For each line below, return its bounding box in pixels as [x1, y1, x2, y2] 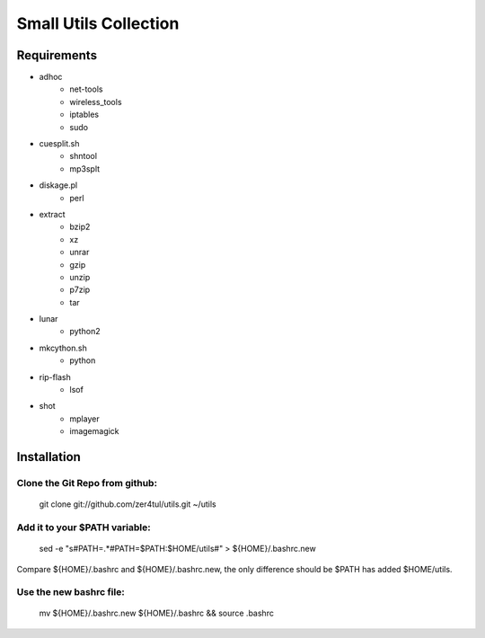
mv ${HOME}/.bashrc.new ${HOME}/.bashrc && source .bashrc [39, 607, 274, 619]
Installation [16, 449, 81, 465]
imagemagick [69, 426, 120, 437]
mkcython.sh [39, 342, 87, 353]
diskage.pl [39, 180, 78, 191]
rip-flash [39, 371, 71, 382]
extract [39, 208, 66, 219]
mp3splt [69, 163, 101, 174]
